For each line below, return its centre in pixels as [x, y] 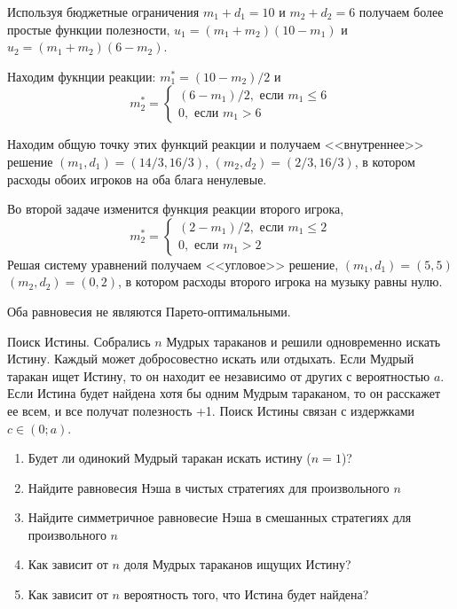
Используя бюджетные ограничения [103, 12]
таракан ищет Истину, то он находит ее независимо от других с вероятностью [219, 375]
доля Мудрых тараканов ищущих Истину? [237, 564]
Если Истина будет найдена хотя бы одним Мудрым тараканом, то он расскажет [224, 393]
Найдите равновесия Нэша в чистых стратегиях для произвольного [209, 487]
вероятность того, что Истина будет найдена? [246, 594]
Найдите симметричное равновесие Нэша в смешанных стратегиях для [220, 517]
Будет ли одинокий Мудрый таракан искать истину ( [169, 458]
